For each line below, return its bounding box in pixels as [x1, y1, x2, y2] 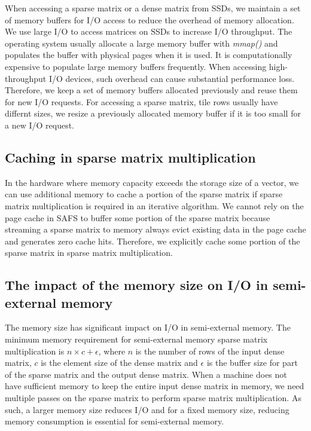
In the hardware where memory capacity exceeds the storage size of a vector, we [5, 176, 299, 188]
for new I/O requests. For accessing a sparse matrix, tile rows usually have [5, 95, 278, 108]
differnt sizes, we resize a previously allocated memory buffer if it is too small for [5, 107, 301, 120]
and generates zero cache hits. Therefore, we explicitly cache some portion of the [5, 234, 300, 247]
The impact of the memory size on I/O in [5, 276, 269, 294]
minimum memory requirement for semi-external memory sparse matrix [5, 333, 268, 346]
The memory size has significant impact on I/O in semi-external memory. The [5, 321, 291, 334]
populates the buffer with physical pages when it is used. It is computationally [5, 48, 292, 61]
